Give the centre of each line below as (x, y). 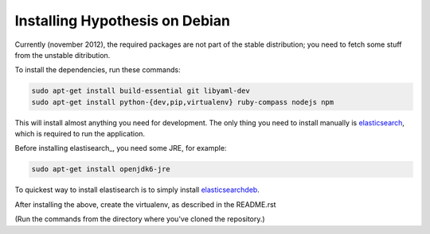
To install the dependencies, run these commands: (98, 70)
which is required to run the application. (80, 134)
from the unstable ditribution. (63, 55)
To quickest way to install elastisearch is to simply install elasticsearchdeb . (137, 190)
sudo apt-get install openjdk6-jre (101, 169)
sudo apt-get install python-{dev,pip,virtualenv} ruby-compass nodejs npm (183, 102)
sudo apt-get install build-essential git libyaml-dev (141, 91)
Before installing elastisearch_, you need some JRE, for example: (121, 148)
